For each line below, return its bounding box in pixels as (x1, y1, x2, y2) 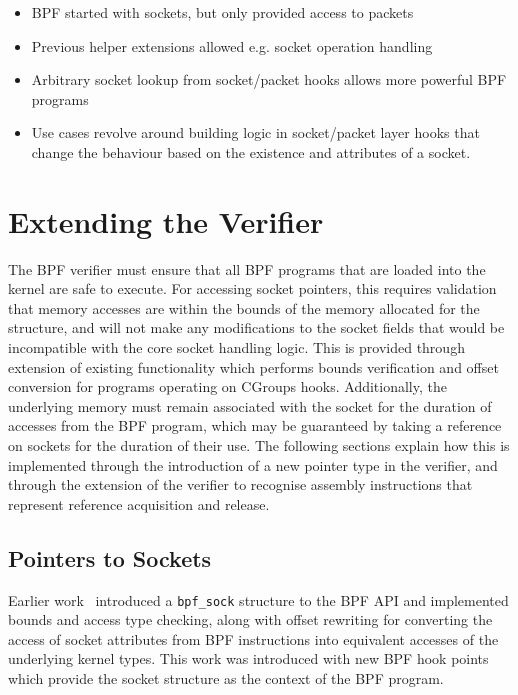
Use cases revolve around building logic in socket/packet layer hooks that (31, 122, 480, 143)
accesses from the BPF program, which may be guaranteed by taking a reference (8, 415, 502, 436)
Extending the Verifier (8, 200, 324, 241)
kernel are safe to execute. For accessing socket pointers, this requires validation (8, 278, 497, 299)
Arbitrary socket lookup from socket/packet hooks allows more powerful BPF (31, 69, 507, 90)
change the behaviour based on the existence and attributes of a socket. (31, 141, 471, 162)
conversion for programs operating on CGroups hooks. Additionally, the (8, 376, 447, 397)
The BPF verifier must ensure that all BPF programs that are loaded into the (8, 258, 486, 279)
